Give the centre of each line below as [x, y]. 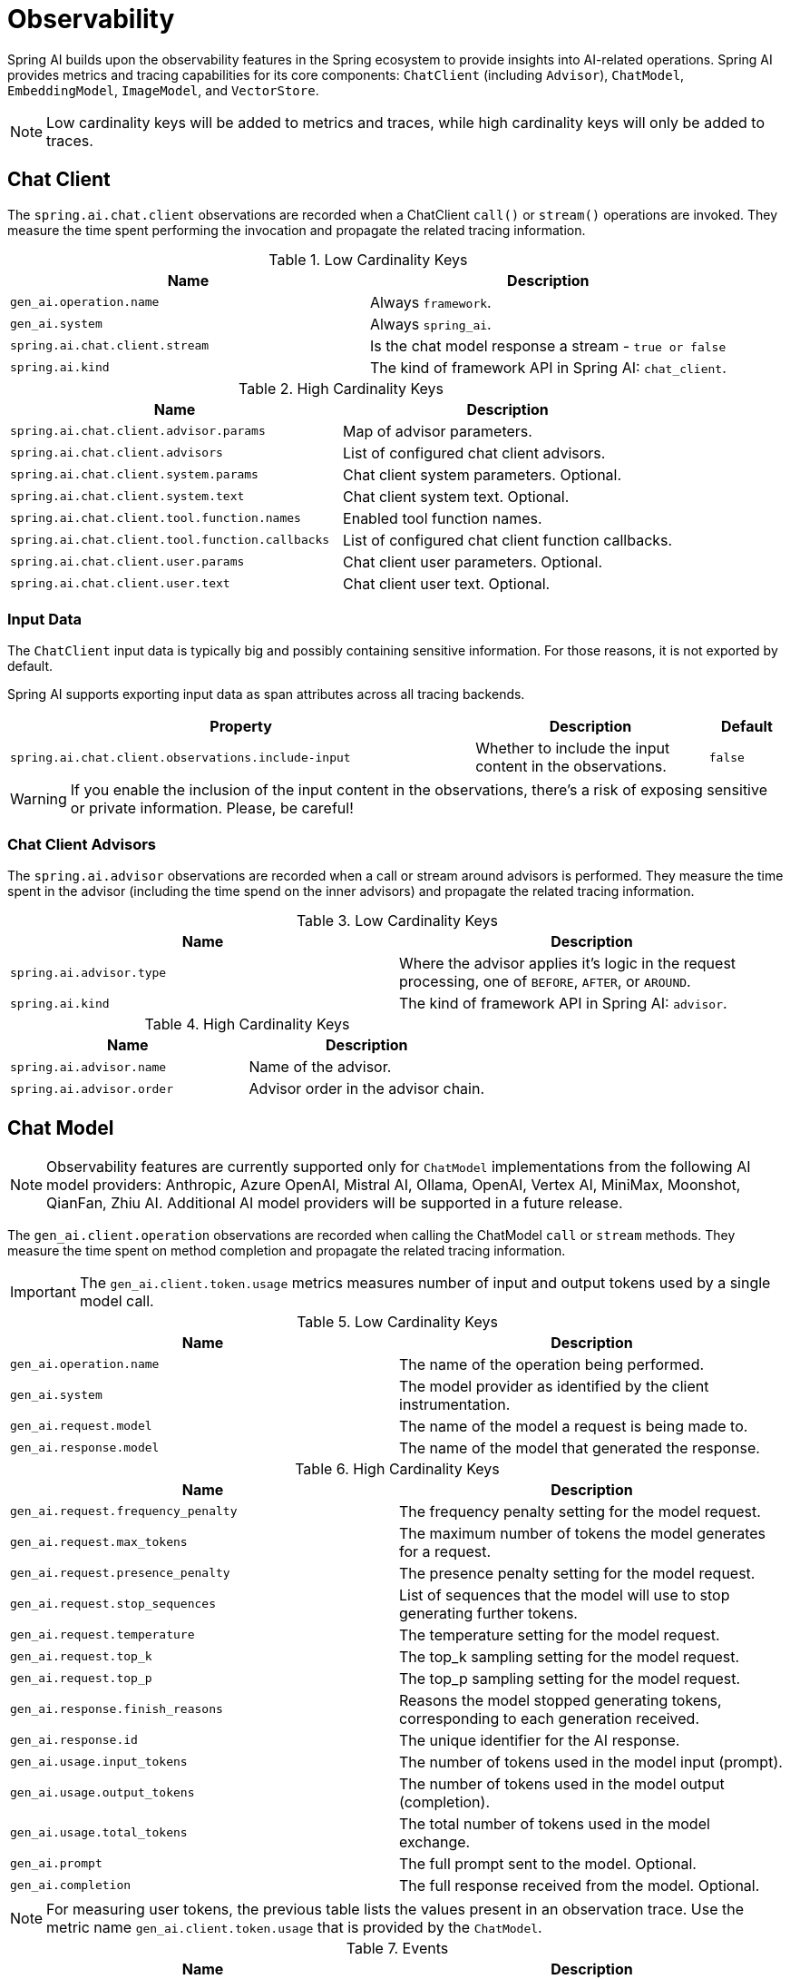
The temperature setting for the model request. [560, 1634]
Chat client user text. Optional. [447, 583]
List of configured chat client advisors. [474, 453]
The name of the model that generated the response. [580, 1447]
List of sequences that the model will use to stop [565, 1595]
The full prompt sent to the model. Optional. [548, 1863]
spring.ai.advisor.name [88, 1067]
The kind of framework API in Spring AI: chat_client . [548, 367]
